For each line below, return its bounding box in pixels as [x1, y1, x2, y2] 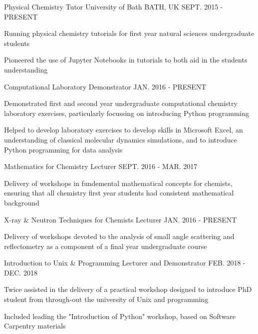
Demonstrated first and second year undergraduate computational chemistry [4, 98, 238, 108]
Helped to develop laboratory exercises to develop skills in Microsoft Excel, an [4, 124, 243, 135]
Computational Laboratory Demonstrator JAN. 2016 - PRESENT [4, 81, 207, 91]
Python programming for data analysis [4, 144, 123, 154]
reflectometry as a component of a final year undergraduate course [4, 240, 207, 251]
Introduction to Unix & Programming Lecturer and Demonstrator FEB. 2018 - [4, 257, 246, 268]
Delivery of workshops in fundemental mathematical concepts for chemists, [4, 177, 233, 188]
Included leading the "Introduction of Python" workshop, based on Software [4, 310, 236, 321]
